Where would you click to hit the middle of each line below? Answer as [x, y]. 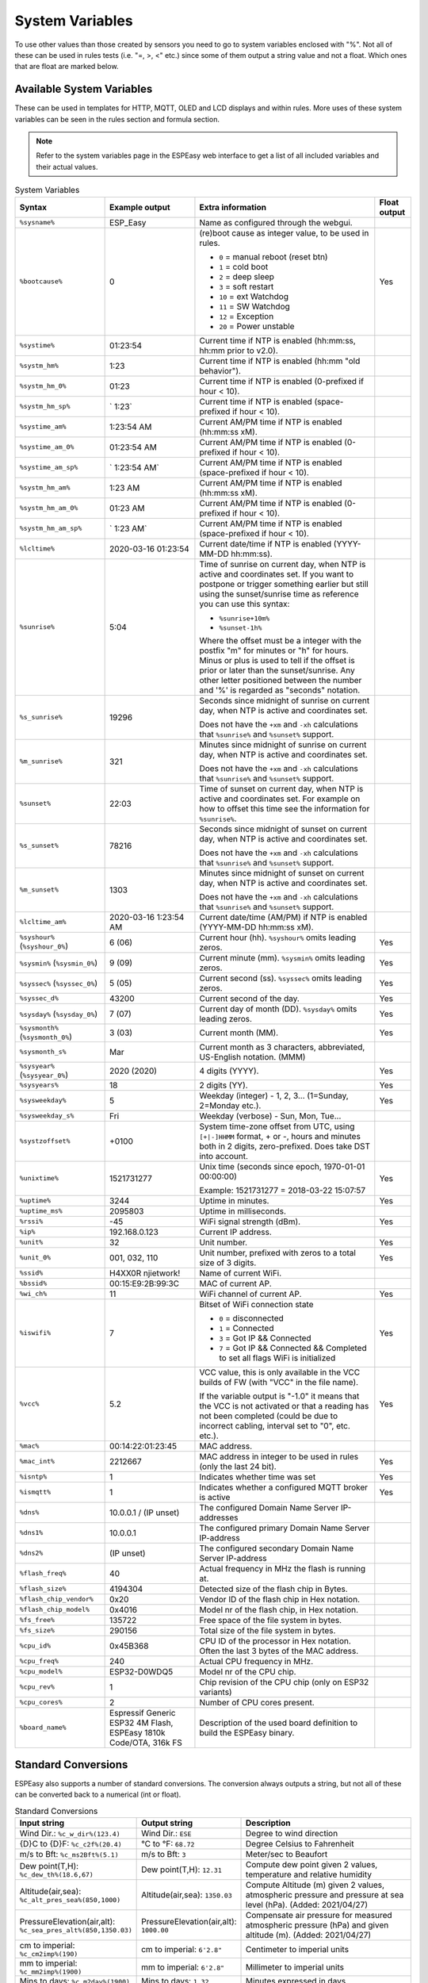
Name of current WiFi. [241, 1273]
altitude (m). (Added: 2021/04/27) [309, 1935]
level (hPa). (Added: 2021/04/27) [307, 1905]
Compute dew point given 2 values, [312, 1865]
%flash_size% [43, 1589]
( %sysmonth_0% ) [46, 1037]
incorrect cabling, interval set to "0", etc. [275, 1425]
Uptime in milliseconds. [243, 1211]
